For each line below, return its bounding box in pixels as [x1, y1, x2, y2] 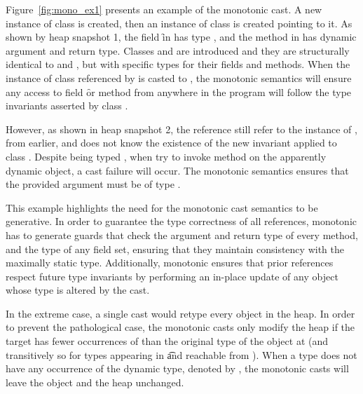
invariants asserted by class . [6, 98, 128, 113]
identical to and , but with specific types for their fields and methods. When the [6, 57, 350, 72]
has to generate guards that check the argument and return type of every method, [6, 227, 358, 242]
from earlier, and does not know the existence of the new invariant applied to [6, 135, 337, 150]
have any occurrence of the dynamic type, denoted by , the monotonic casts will [6, 361, 349, 376]
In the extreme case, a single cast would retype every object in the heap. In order [6, 306, 355, 320]
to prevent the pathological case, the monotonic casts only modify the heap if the [6, 320, 355, 334]
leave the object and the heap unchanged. [6, 374, 184, 389]
